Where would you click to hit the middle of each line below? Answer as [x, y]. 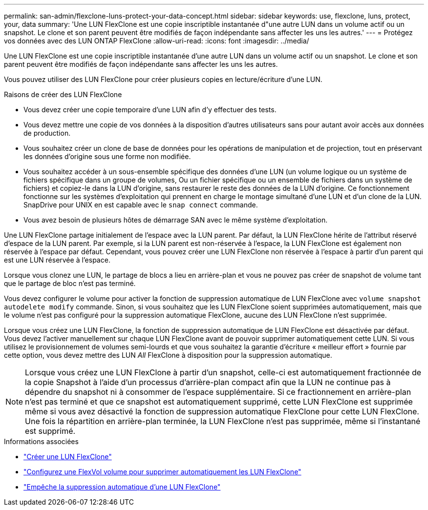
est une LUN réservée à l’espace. [57, 260]
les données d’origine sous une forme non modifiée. [107, 156]
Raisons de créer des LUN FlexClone [63, 94]
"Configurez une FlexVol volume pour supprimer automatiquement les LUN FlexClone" [162, 472]
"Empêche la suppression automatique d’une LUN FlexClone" [122, 487]
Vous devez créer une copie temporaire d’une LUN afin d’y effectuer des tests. [150, 110]
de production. [47, 133]
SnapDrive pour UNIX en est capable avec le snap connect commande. [141, 205]
